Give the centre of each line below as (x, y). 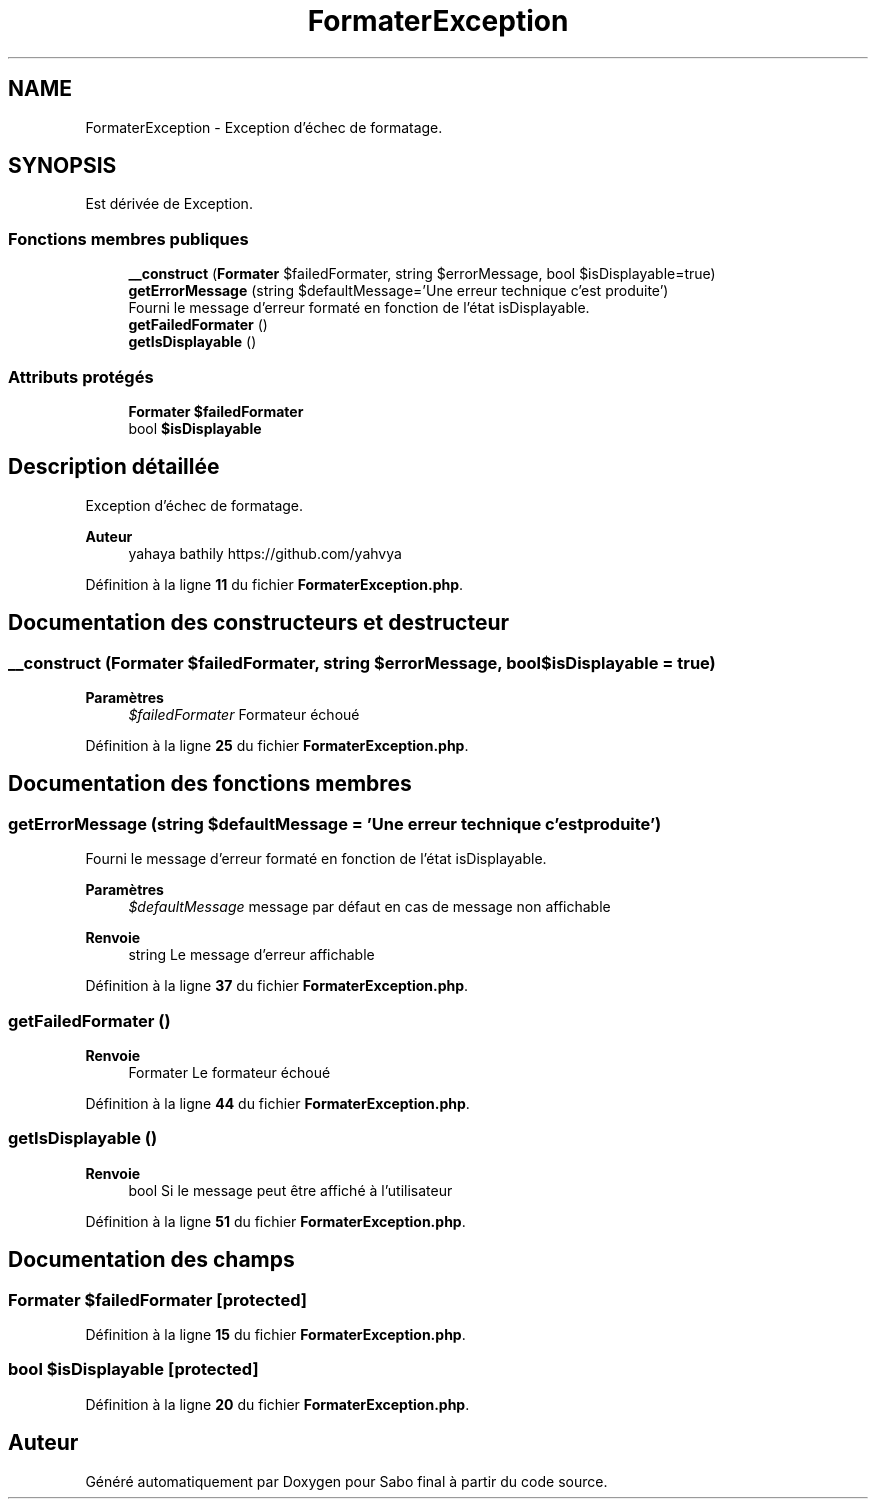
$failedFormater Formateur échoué (244, 714)
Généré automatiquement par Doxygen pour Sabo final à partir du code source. (346, 1481)
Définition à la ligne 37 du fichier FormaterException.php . (277, 986)
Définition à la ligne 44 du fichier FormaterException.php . (277, 1103)
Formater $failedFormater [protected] (157, 1299)
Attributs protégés (81, 376)
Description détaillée (114, 467)
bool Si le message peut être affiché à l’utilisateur (290, 1190)
